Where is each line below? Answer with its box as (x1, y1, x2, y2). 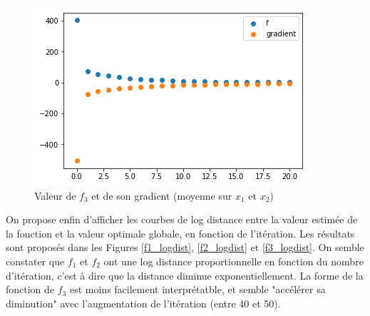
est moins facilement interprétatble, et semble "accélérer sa (69, 282, 326, 297)
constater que (6, 253, 65, 268)
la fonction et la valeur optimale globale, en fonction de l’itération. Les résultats (6, 225, 355, 240)
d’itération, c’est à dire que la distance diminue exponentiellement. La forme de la (6, 267, 364, 282)
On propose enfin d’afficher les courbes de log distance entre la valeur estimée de (6, 212, 358, 227)
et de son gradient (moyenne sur (91, 188, 232, 203)
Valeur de (34, 188, 76, 203)
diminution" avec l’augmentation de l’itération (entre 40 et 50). (6, 295, 281, 310)
